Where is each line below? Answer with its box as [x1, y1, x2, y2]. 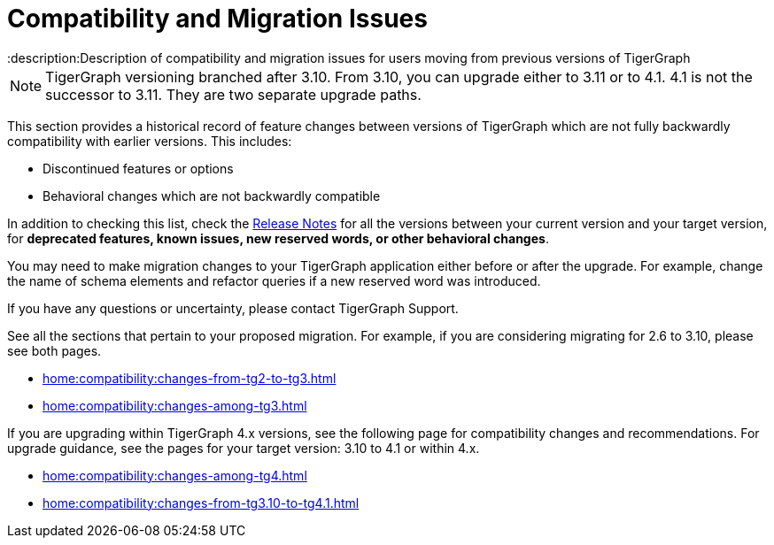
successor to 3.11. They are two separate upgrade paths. [45, 85, 422, 104]
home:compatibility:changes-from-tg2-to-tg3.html [43, 370, 337, 386]
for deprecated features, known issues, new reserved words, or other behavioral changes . [7, 230, 549, 246]
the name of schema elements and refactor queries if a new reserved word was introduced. [7, 272, 541, 288]
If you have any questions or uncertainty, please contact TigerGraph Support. [7, 300, 459, 316]
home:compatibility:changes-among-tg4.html [43, 467, 307, 483]
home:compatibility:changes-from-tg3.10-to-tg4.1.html [43, 495, 360, 510]
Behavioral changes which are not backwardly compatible [43, 188, 381, 203]
